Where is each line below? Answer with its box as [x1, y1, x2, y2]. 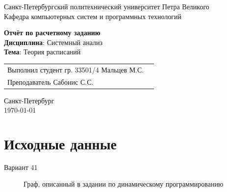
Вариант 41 [4, 162, 38, 172]
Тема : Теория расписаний [4, 47, 81, 57]
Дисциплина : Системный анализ [4, 37, 103, 47]
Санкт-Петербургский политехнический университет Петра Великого [4, 1, 209, 11]
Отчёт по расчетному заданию [4, 27, 101, 38]
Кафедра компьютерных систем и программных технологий [4, 11, 182, 21]
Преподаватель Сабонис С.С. [7, 76, 94, 87]
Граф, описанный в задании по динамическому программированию [24, 178, 224, 189]
